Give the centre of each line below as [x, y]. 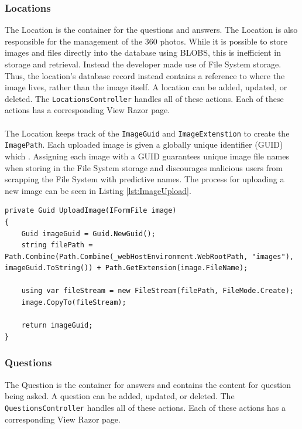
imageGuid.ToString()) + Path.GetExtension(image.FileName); [126, 268]
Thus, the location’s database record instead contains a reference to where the [145, 75]
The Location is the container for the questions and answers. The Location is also [151, 30]
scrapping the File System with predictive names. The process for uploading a [145, 179]
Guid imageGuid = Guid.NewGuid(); [88, 234]
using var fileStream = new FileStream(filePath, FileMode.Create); [157, 291]
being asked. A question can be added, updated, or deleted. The [120, 396]
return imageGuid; [57, 326]
